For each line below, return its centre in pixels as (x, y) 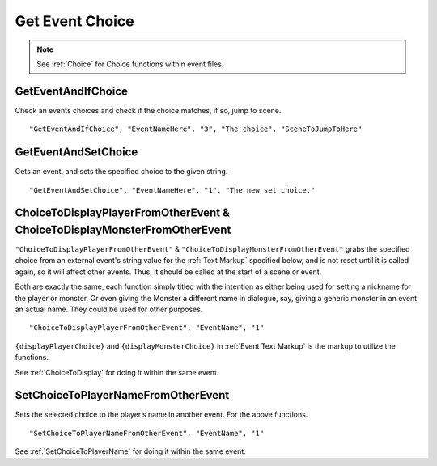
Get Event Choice (74, 21)
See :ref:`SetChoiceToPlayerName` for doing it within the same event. (130, 451)
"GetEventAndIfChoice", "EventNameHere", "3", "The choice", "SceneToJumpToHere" (196, 129)
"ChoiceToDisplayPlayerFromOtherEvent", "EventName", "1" (147, 328)
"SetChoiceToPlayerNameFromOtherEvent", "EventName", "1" (147, 433)
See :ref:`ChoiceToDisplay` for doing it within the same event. (117, 372)
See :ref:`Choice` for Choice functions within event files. (130, 64)
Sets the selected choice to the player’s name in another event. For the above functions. (161, 415)
